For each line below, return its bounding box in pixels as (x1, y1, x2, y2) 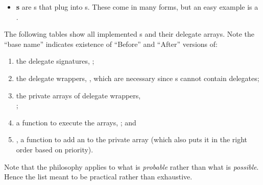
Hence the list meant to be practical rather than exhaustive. (4, 171, 193, 182)
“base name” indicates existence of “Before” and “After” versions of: (4, 38, 218, 49)
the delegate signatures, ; (16, 56, 94, 66)
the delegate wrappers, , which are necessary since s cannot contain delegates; (16, 72, 259, 83)
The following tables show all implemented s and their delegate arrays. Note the (4, 29, 254, 39)
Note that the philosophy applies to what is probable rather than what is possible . (4, 161, 259, 172)
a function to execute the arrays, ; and (16, 117, 136, 127)
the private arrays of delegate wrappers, (16, 90, 141, 100)
